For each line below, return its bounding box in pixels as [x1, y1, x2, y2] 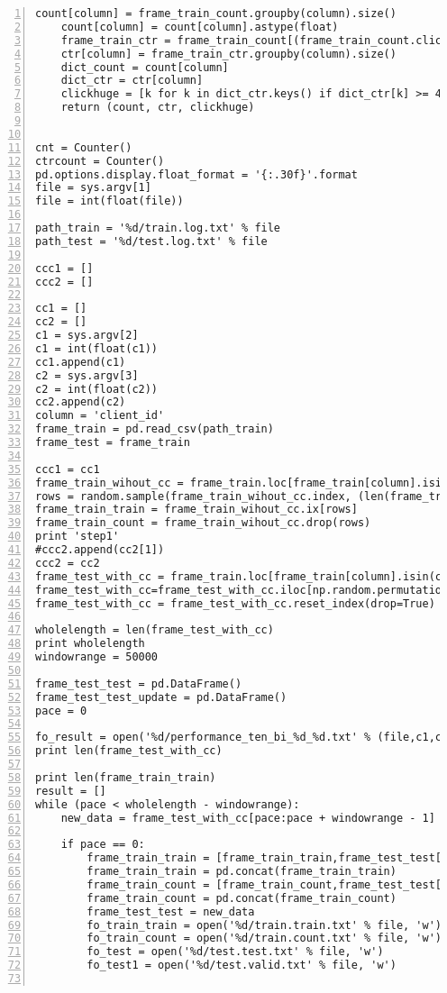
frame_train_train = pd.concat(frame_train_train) [87, 865, 397, 878]
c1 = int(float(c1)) [35, 342, 159, 355]
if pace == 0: [60, 838, 145, 852]
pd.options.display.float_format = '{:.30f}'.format [35, 168, 358, 181]
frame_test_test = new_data [87, 905, 255, 918]
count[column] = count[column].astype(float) [60, 20, 339, 33]
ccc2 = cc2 [35, 556, 100, 569]
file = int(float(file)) [35, 195, 184, 208]
